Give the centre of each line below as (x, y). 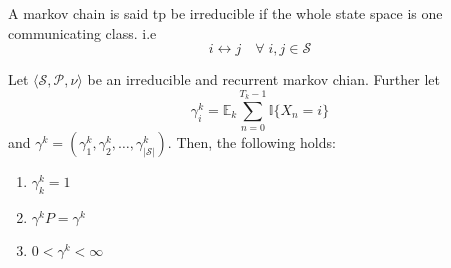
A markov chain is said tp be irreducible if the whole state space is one (225, 13)
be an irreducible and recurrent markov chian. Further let (263, 79)
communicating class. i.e (82, 32)
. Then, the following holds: (251, 142)
